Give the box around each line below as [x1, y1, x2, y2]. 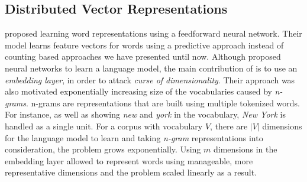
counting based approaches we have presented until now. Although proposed [5, 50, 281, 63]
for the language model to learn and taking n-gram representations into [5, 131, 263, 144]
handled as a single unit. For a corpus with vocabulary [5, 119, 203, 132]
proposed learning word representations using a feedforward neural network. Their [5, 27, 302, 40]
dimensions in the [213, 143, 277, 155]
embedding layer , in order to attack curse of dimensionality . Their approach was [5, 73, 295, 86]
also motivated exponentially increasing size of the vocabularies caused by [5, 85, 272, 97]
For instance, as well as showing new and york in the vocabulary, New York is [5, 108, 286, 121]
